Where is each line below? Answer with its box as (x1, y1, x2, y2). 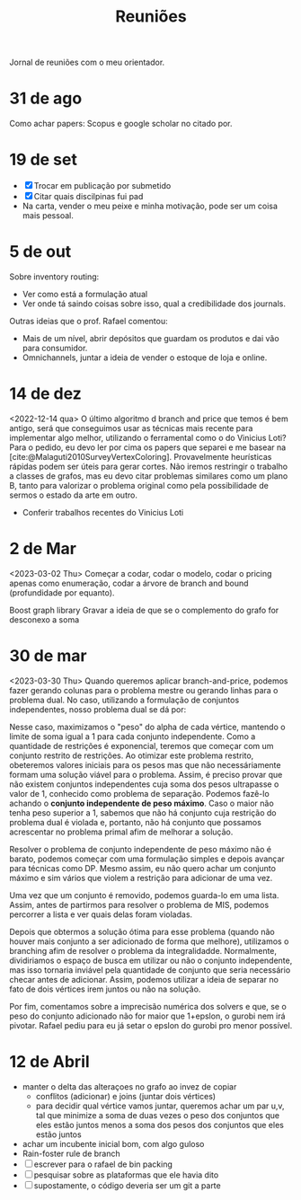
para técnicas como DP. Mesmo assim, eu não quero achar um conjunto (9, 862, 277, 873)
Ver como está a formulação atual (22, 289, 148, 299)
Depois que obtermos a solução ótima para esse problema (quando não (9, 926, 276, 937)
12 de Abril (9, 1052, 90, 1072)
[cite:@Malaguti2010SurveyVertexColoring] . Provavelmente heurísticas (9, 451, 272, 462)
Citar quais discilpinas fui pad (33, 191, 144, 202)
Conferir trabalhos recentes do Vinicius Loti (22, 507, 184, 517)
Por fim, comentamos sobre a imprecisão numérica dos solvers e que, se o (9, 1001, 288, 1011)
